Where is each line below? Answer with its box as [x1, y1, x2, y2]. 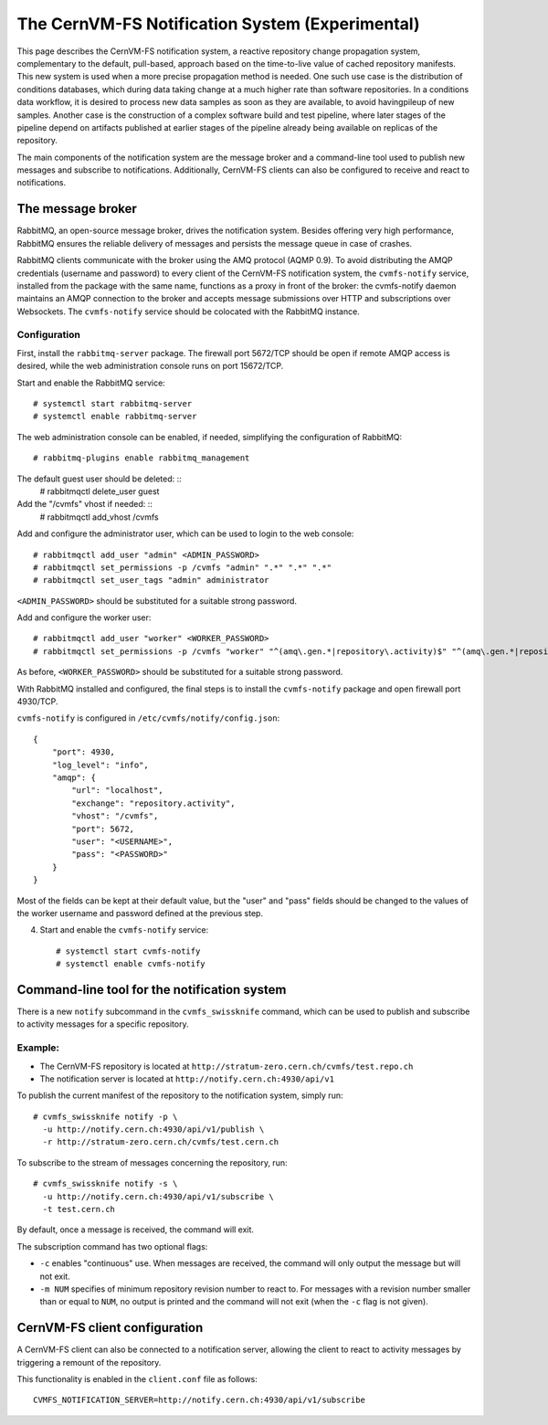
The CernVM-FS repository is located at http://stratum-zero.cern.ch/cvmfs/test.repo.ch [39, 1061, 414, 1071]
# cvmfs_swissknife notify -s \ [33, 1178, 178, 1189]
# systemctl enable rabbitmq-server [33, 411, 197, 422]
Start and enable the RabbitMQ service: [16, 377, 166, 388]
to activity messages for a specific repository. [16, 1019, 189, 1029]
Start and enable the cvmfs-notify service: [39, 924, 209, 935]
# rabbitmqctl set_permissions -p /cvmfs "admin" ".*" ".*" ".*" [33, 562, 332, 573]
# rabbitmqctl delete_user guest [39, 485, 160, 497]
